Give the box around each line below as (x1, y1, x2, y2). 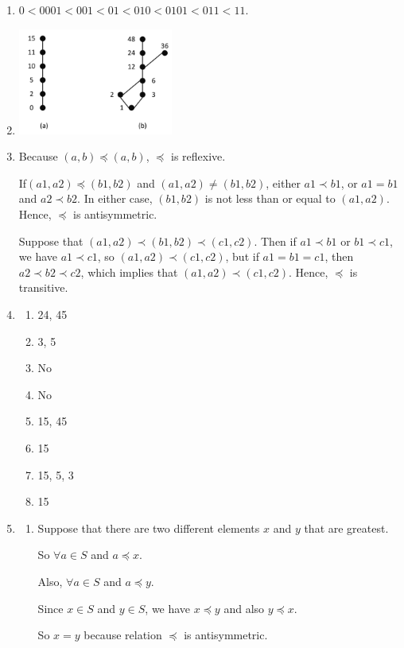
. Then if (254, 232, 297, 249)
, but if (225, 248, 259, 265)
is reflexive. (170, 148, 226, 165)
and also (223, 599, 265, 616)
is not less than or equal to (204, 190, 336, 207)
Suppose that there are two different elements (37, 519, 260, 536)
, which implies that (80, 263, 178, 280)
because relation (84, 627, 162, 643)
